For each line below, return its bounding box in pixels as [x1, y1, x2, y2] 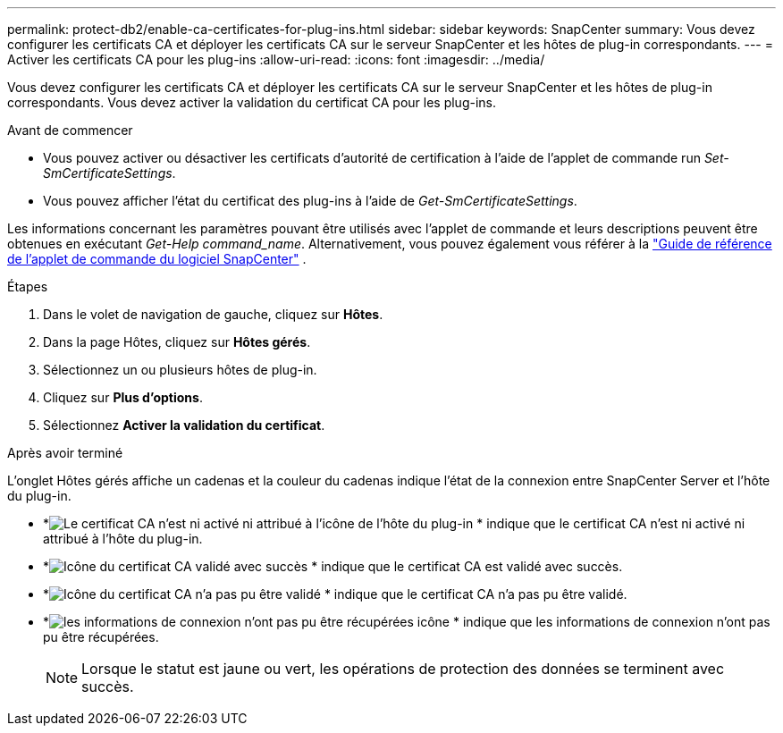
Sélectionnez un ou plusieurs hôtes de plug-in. [43, 362, 317, 377]
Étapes [7, 279, 48, 294]
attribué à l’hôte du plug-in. [43, 531, 203, 546]
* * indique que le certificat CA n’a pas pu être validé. [43, 586, 627, 602]
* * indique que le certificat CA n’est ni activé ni [43, 516, 745, 531]
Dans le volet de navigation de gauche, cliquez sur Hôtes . [43, 307, 383, 322]
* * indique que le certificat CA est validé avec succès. [43, 559, 623, 574]
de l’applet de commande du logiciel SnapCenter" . [7, 251, 307, 266]
